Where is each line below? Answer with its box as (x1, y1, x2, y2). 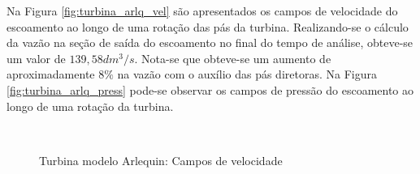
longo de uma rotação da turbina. (6, 97, 174, 114)
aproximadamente (6, 66, 95, 83)
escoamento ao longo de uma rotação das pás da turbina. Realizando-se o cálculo (6, 18, 409, 35)
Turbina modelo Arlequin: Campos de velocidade (39, 151, 283, 168)
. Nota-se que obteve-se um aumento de (134, 49, 331, 66)
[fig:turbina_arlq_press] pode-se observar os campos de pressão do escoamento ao (6, 81, 414, 98)
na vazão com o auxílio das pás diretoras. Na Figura (117, 66, 377, 83)
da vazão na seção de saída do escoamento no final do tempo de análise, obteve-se (6, 34, 414, 51)
